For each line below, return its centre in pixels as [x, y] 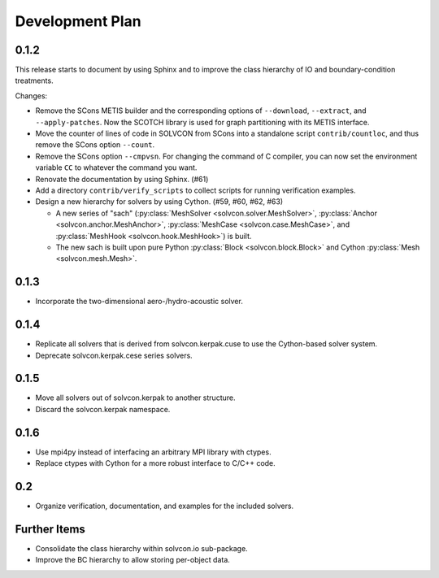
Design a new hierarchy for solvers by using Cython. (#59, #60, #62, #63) [159, 202]
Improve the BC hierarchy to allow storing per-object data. [133, 560]
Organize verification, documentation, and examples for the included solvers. [165, 506]
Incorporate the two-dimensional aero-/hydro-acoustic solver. [139, 302]
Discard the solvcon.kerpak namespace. [103, 409]
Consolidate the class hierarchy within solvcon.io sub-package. [141, 548]
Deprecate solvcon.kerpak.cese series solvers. [114, 355]
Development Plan [78, 21]
